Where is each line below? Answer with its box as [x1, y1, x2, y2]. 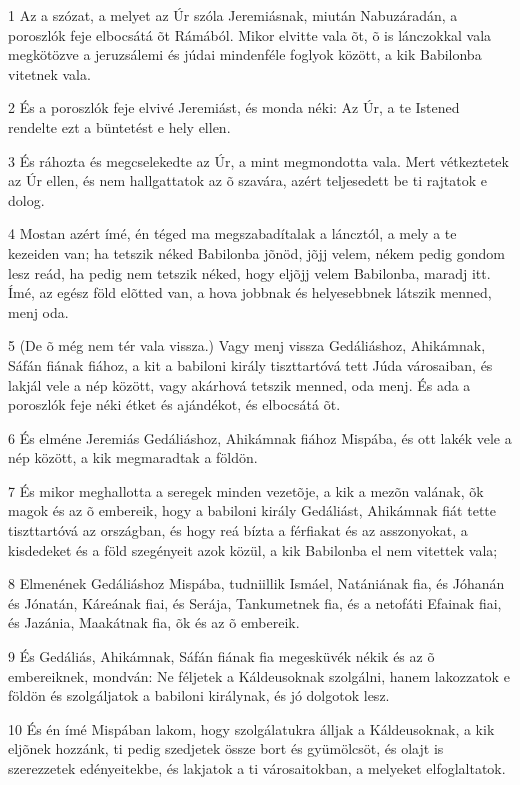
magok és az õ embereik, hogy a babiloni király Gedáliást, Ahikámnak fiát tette [8, 500, 496, 521]
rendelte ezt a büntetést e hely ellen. [8, 116, 231, 137]
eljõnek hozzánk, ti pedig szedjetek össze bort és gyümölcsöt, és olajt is [8, 738, 444, 759]
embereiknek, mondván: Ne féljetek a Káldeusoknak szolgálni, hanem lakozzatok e [8, 665, 510, 686]
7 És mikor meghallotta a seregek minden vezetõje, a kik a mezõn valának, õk [8, 480, 484, 501]
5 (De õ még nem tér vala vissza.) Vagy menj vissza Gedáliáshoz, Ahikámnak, [8, 335, 486, 356]
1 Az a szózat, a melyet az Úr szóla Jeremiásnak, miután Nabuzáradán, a [8, 5, 458, 25]
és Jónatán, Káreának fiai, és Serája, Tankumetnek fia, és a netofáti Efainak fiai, [8, 592, 502, 613]
